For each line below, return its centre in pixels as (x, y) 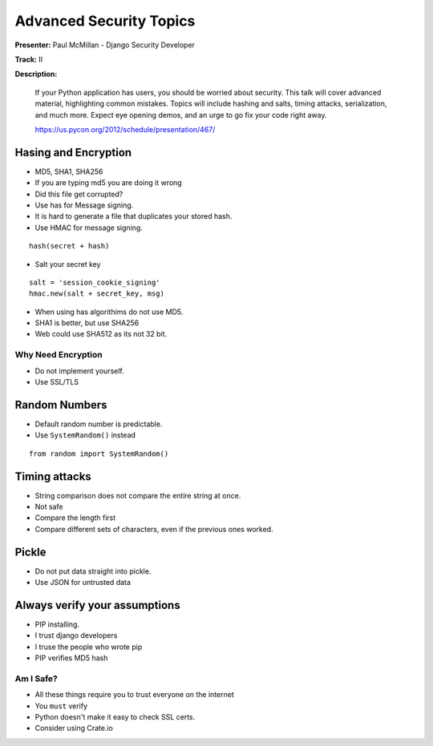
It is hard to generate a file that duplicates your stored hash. (134, 216)
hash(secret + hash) (69, 246)
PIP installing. (57, 624)
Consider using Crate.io (74, 728)
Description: (36, 74)
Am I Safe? (36, 679)
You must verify (61, 706)
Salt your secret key (68, 264)
